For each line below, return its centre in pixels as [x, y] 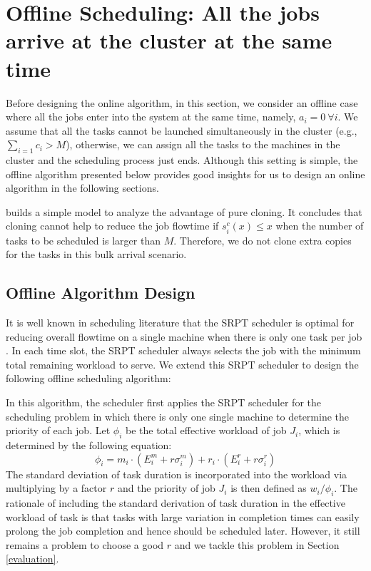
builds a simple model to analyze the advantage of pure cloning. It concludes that [184, 211]
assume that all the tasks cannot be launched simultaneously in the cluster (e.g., [182, 130]
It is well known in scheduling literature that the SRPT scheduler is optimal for [180, 322]
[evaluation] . [32, 559]
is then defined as [269, 488]
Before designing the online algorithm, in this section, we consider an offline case [182, 102]
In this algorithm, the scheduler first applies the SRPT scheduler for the [163, 402]
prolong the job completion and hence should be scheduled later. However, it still [183, 531]
